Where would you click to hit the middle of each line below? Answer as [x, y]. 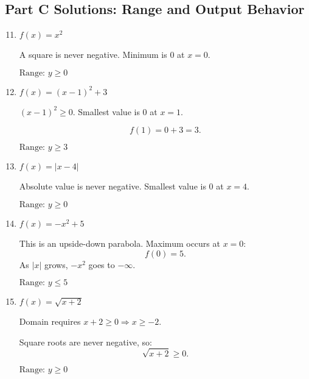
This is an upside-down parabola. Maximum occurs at [120, 243]
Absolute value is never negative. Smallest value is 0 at [121, 186]
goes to [102, 264]
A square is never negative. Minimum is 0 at [102, 55]
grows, [56, 264]
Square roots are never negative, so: [85, 342]
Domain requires [50, 321]
